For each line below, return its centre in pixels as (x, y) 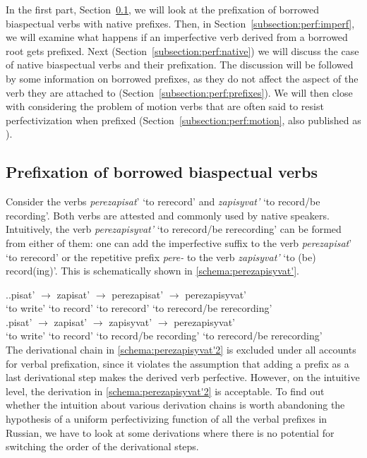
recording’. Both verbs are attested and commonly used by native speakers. (168, 215)
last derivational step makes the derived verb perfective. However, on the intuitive (183, 377)
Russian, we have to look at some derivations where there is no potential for (170, 432)
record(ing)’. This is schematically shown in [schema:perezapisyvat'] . (152, 271)
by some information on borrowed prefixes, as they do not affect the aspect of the (182, 78)
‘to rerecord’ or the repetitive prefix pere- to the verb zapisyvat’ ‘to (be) (161, 257)
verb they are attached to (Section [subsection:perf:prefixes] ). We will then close (179, 92)
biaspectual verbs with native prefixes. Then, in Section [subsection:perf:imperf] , (180, 23)
